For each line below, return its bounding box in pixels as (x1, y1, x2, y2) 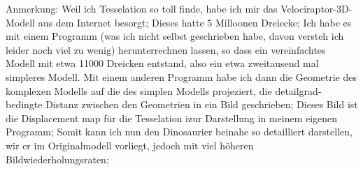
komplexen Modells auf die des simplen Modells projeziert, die (6, 83, 272, 98)
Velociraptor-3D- (280, 1, 353, 15)
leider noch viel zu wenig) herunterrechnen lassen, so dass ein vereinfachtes (6, 42, 326, 57)
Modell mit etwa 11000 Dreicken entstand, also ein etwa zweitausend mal (6, 56, 319, 70)
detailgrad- (275, 83, 322, 98)
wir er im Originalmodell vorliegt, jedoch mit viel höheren (6, 137, 254, 152)
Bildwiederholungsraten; (6, 151, 109, 166)
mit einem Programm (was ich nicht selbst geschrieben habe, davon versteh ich (6, 29, 344, 43)
